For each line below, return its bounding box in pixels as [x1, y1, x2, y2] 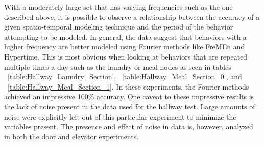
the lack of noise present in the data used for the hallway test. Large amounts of [4, 101, 255, 111]
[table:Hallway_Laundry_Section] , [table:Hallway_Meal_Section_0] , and [8, 71, 242, 82]
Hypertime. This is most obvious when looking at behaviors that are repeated [4, 51, 248, 62]
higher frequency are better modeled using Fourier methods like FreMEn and [4, 41, 245, 52]
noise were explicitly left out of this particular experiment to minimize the [4, 111, 236, 122]
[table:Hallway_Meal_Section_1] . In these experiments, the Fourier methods [8, 81, 249, 92]
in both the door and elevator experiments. [4, 131, 139, 141]
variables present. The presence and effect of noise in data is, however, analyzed [4, 121, 253, 132]
